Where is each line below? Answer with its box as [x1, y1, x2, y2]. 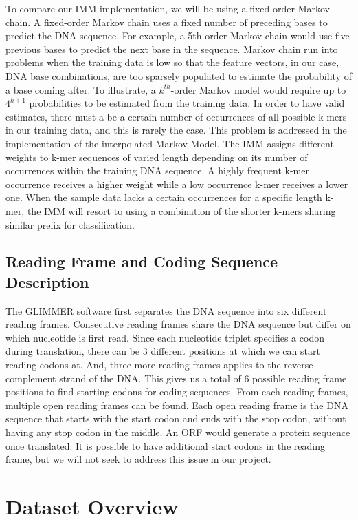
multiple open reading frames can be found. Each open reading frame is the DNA [5, 397, 348, 412]
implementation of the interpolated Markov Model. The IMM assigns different [5, 136, 334, 150]
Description [5, 271, 89, 292]
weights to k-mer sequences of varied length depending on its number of [5, 149, 308, 164]
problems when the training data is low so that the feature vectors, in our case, [5, 55, 339, 70]
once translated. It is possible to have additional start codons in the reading [5, 438, 325, 453]
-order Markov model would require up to [170, 82, 346, 96]
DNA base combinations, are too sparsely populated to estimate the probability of [5, 68, 352, 83]
